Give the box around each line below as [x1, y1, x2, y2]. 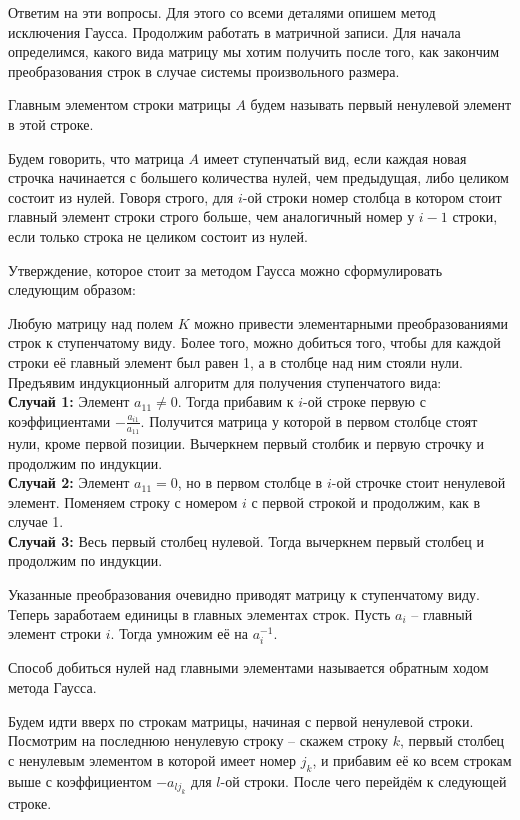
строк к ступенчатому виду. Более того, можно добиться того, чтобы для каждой [8, 332, 501, 353]
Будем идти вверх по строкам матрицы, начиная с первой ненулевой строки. [8, 710, 474, 731]
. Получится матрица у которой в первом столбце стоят [140, 410, 478, 431]
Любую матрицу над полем [8, 312, 174, 333]
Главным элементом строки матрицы [8, 94, 231, 115]
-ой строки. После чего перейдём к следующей [220, 770, 507, 791]
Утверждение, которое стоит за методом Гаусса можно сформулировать [8, 259, 443, 280]
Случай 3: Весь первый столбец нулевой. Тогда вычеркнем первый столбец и [8, 530, 484, 551]
